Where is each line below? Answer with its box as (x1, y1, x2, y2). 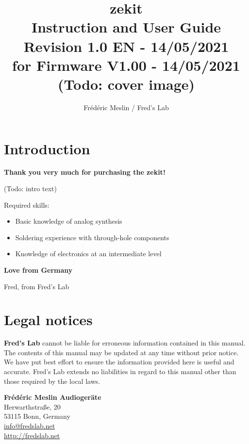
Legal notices (4, 310, 93, 329)
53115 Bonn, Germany (4, 411, 70, 421)
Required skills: (4, 199, 50, 210)
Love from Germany (4, 264, 73, 275)
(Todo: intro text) (4, 183, 57, 193)
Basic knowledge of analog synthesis (15, 216, 122, 226)
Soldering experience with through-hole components (15, 232, 169, 242)
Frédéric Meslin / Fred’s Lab (83, 102, 169, 112)
